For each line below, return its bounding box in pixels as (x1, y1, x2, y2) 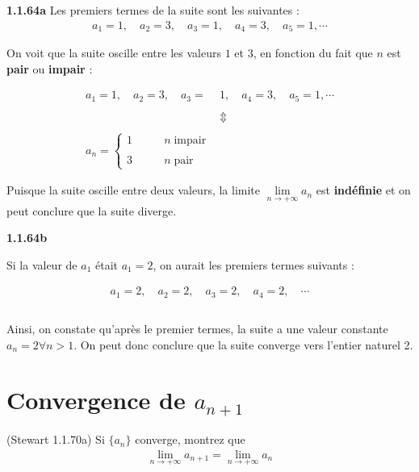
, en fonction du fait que (253, 44, 373, 61)
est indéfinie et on (316, 182, 411, 198)
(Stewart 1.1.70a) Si (6, 431, 105, 448)
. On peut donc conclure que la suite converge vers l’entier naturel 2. (73, 336, 413, 353)
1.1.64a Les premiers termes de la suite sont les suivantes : (6, 2, 300, 18)
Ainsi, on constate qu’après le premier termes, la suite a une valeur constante (6, 320, 388, 337)
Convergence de (6, 383, 186, 416)
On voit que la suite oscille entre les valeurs (6, 44, 221, 61)
